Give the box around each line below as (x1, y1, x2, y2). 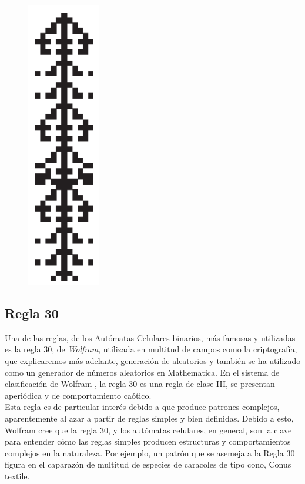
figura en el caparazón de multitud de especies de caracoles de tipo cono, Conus (5, 458, 291, 470)
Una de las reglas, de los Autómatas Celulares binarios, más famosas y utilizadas (5, 331, 296, 343)
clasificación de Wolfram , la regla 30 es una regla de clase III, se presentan (5, 378, 275, 390)
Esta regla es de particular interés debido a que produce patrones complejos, (5, 400, 280, 413)
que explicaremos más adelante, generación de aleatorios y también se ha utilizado (5, 354, 301, 366)
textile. (5, 469, 30, 482)
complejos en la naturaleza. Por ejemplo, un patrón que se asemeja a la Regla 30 (5, 446, 295, 459)
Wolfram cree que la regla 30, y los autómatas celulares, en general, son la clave (5, 423, 292, 436)
